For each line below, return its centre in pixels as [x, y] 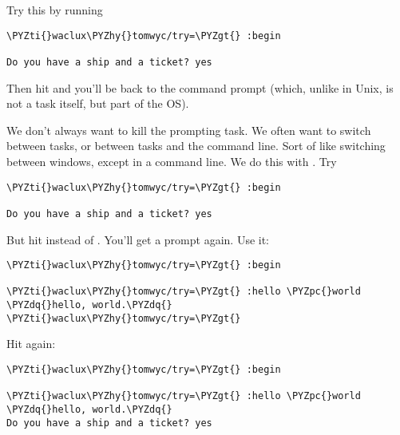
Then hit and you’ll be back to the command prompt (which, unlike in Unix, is [200, 87]
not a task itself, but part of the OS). [98, 103]
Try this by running [55, 10]
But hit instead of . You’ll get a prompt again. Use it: [138, 239]
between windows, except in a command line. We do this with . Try [172, 161]
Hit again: [31, 344]
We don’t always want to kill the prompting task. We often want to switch [189, 130]
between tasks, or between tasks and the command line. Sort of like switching [196, 146]
